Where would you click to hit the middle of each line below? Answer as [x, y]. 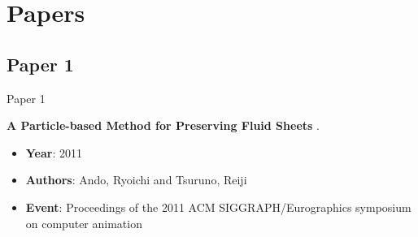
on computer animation [84, 223]
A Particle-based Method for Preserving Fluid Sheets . [163, 125]
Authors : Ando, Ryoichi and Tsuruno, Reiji [136, 180]
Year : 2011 [54, 152]
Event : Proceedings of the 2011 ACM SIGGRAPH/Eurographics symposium [218, 207]
